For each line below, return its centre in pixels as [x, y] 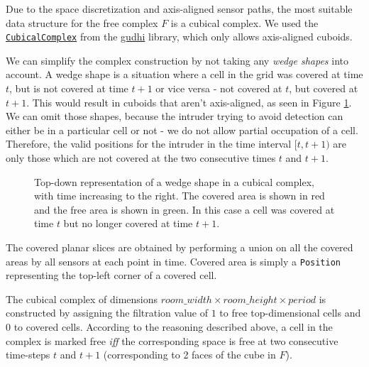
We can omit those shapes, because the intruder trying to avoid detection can [175, 116]
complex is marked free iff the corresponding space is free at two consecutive [172, 340]
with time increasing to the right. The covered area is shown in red [180, 196]
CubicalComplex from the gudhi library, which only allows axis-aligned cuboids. [179, 37]
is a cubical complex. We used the [244, 22]
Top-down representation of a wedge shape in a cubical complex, [174, 181]
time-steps [28, 355]
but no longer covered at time [128, 223]
